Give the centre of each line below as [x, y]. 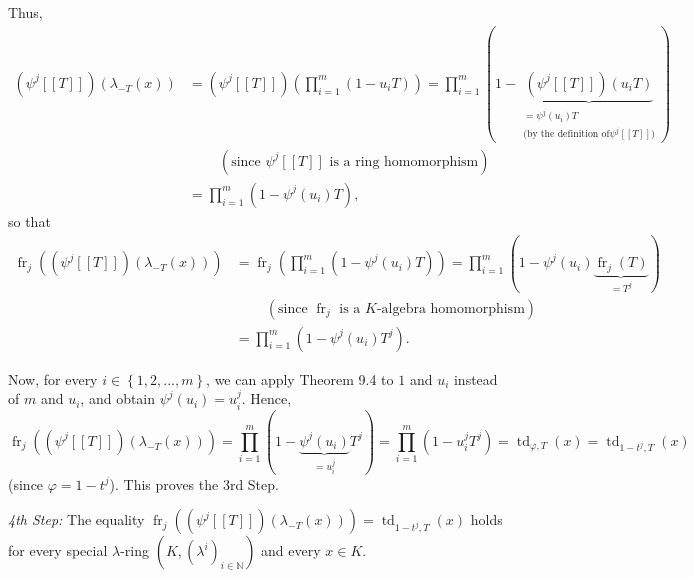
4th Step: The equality [76, 519]
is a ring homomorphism [404, 161]
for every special [58, 550]
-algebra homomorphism [450, 308]
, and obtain [118, 398]
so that [29, 221]
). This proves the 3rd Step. [194, 483]
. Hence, [266, 398]
